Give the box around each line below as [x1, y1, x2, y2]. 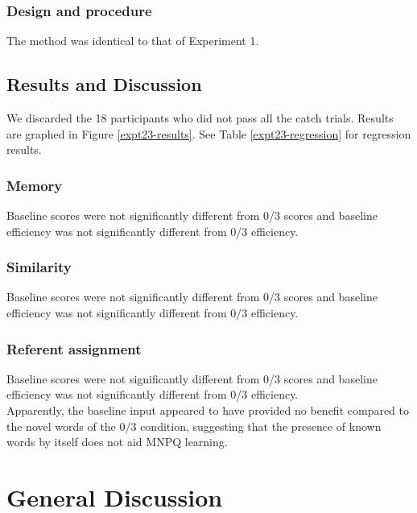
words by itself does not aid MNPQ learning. [6, 433, 228, 450]
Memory [6, 175, 63, 195]
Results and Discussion [6, 72, 202, 97]
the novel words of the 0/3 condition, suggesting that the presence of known [6, 417, 382, 434]
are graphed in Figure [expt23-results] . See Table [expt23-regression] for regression [6, 125, 411, 142]
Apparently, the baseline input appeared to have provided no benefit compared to [6, 402, 410, 419]
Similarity [6, 257, 72, 277]
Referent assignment [6, 338, 142, 358]
